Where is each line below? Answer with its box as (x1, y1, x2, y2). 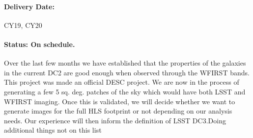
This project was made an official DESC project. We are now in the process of (4, 77, 239, 87)
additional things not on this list (4, 125, 102, 135)
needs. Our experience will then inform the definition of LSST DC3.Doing (4, 115, 226, 125)
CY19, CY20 (4, 20, 42, 30)
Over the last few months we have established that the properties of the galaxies (4, 58, 246, 68)
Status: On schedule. (4, 39, 75, 49)
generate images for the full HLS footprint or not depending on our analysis (4, 106, 232, 116)
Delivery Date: (4, 1, 55, 11)
